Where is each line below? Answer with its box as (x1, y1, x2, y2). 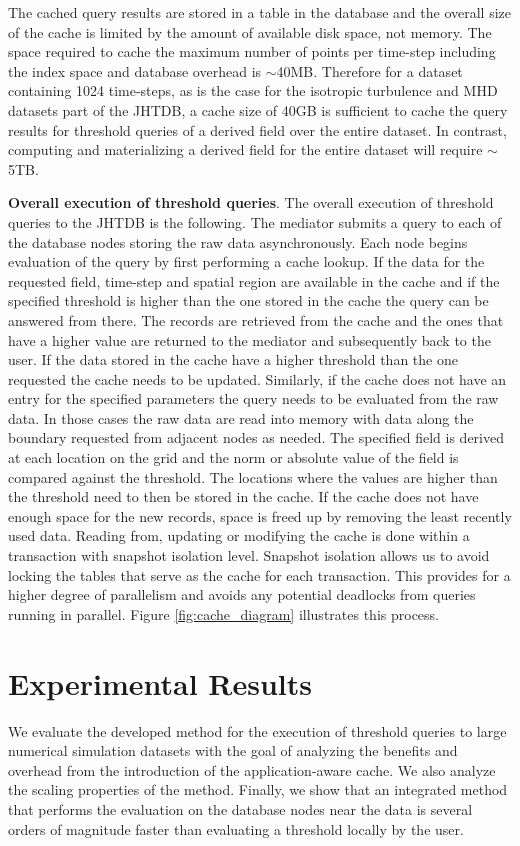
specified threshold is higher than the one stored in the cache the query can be (8, 290, 489, 311)
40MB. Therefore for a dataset (276, 60, 463, 81)
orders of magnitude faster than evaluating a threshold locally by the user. (8, 818, 464, 839)
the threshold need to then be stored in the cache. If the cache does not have (8, 486, 479, 507)
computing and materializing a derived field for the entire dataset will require (8, 139, 483, 160)
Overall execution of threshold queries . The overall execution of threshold (8, 192, 494, 213)
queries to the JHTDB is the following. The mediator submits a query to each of (8, 211, 502, 232)
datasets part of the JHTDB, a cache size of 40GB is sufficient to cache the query (8, 99, 508, 120)
